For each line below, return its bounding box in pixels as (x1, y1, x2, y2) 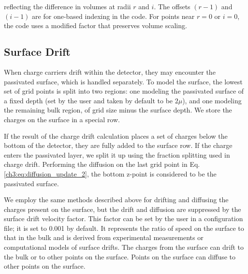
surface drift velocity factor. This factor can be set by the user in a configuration (4, 213, 243, 224)
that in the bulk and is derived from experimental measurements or (4, 232, 204, 242)
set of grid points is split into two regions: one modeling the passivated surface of (4, 86, 244, 96)
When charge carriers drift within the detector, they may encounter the (4, 66, 216, 77)
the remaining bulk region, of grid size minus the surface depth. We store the (4, 105, 232, 115)
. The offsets (154, 1, 190, 11)
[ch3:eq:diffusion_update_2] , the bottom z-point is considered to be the (4, 168, 217, 178)
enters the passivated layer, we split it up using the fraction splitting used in (4, 149, 230, 160)
